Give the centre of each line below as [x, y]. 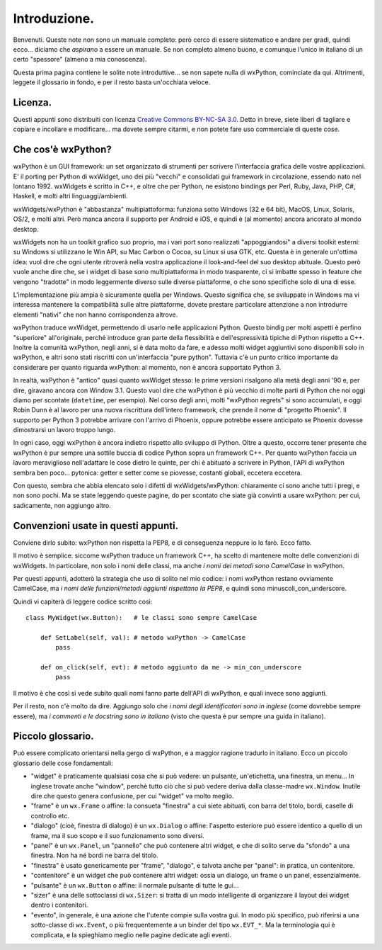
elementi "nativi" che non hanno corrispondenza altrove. [95, 315]
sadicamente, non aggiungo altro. [62, 505]
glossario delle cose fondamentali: [63, 763]
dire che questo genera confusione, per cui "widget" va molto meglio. [132, 796]
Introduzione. [54, 18]
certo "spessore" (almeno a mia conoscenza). [80, 60]
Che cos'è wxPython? [63, 150]
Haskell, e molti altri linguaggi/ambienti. [70, 196]
